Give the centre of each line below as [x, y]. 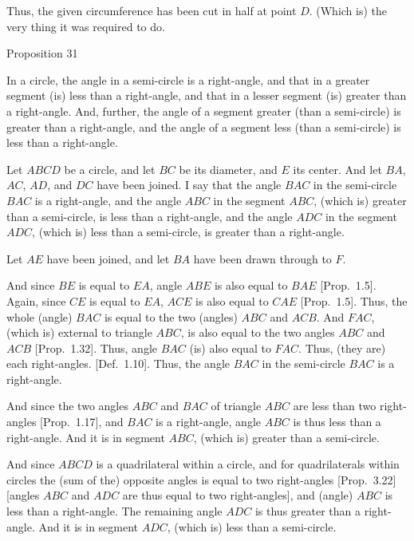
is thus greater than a [308, 511]
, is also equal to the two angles [258, 332]
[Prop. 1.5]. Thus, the [354, 300]
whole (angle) [39, 316]
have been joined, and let [108, 258]
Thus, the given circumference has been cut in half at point [152, 10]
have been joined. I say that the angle [189, 185]
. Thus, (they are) [342, 348]
